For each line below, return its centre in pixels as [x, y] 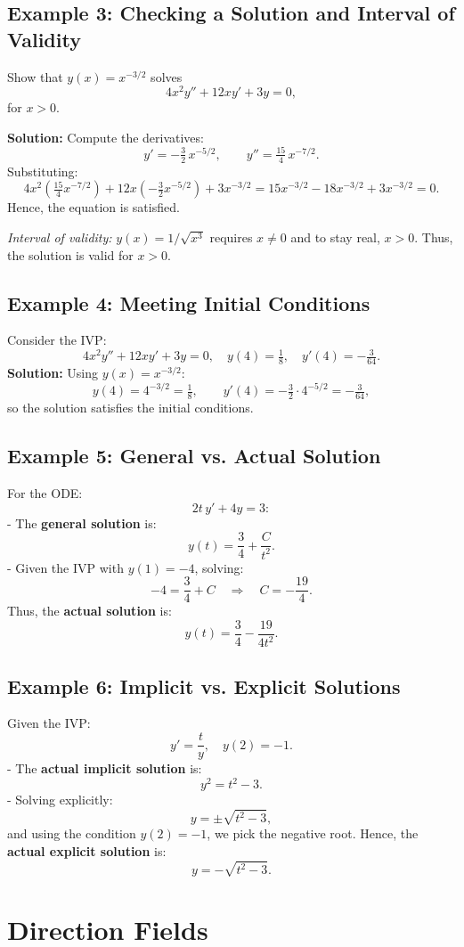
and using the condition [72, 833]
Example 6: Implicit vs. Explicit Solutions [204, 686]
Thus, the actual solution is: [90, 611]
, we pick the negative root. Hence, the [313, 833]
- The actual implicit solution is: [105, 768]
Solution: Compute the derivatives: [106, 137]
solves [167, 76]
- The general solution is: [82, 522]
